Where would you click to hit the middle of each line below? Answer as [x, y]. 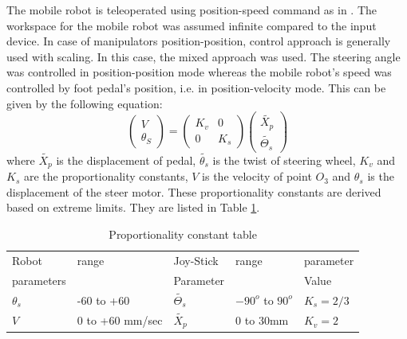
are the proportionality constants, [106, 176]
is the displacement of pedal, [126, 160]
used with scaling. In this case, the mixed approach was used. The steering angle [203, 56]
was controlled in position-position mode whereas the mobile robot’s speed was [199, 72]
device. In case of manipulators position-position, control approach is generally [199, 41]
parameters [39, 280]
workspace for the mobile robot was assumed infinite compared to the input [192, 25]
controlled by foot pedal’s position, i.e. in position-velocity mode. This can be [196, 87]
